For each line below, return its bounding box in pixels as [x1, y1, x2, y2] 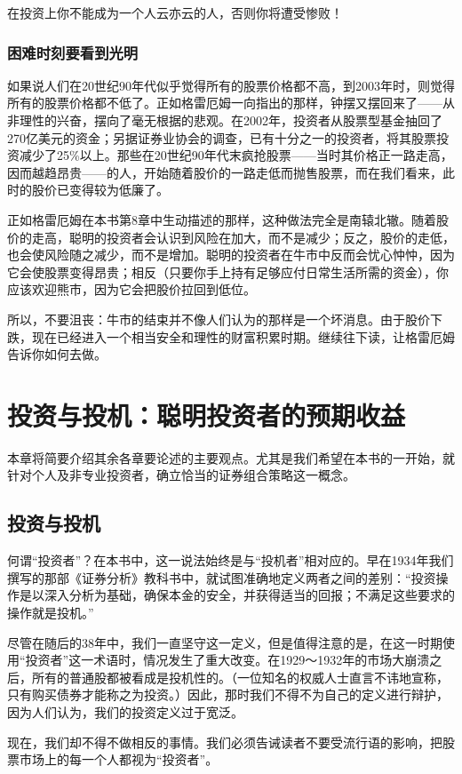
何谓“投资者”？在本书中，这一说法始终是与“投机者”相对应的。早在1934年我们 [7, 551, 454, 570]
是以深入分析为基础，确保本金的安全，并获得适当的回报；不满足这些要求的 [19, 586, 455, 604]
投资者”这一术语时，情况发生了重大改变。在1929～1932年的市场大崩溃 [25, 650, 430, 669]
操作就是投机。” [7, 603, 94, 622]
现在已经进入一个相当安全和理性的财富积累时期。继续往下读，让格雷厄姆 [31, 327, 455, 346]
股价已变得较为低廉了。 [31, 180, 169, 199]
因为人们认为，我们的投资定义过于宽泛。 [7, 702, 243, 721]
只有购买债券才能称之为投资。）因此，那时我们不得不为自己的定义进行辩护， [7, 685, 449, 704]
